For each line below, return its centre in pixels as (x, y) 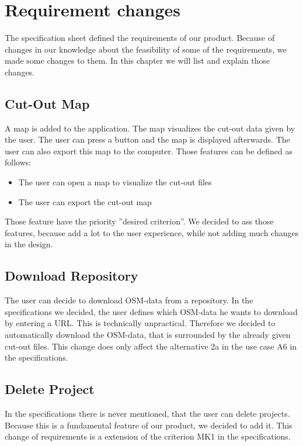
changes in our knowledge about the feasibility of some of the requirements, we (146, 49)
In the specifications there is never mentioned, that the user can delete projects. (147, 414)
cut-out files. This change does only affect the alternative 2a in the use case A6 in (151, 346)
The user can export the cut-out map (85, 201)
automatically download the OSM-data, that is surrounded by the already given (148, 335)
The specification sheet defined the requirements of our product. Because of (140, 38)
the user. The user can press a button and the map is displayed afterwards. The (147, 139)
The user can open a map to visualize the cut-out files (115, 182)
